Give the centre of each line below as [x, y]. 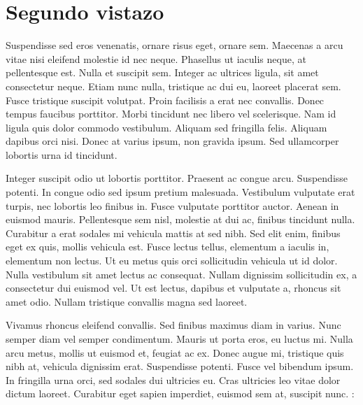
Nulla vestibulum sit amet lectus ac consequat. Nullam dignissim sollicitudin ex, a [181, 274]
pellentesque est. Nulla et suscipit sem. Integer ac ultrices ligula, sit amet [162, 72]
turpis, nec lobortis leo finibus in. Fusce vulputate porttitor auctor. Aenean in [172, 205]
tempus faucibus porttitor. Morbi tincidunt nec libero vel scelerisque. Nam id [171, 114]
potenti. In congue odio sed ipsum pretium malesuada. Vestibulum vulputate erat [180, 192]
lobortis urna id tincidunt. [62, 154]
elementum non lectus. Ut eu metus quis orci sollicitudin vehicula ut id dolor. [172, 261]
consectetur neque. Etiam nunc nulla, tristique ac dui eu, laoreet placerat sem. [173, 86]
